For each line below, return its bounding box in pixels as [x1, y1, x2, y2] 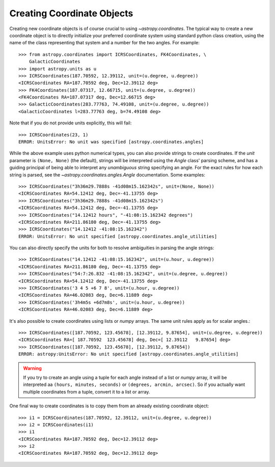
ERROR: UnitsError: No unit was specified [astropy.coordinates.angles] [18, 139, 204, 145]
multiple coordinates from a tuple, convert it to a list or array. [23, 388, 150, 395]
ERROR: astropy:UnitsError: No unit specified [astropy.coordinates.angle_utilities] [18, 351, 239, 357]
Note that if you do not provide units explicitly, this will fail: [9, 120, 132, 126]
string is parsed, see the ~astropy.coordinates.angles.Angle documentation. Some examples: [9, 171, 206, 178]
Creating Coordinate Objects [9, 8, 133, 19]
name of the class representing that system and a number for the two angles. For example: [9, 40, 200, 46]
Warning [23, 365, 42, 371]
